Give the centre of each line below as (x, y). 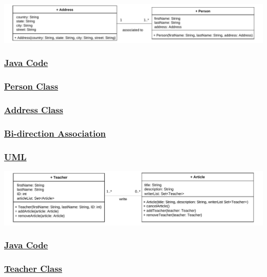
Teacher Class (33, 269)
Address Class (34, 110)
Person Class (31, 86)
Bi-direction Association (55, 133)
